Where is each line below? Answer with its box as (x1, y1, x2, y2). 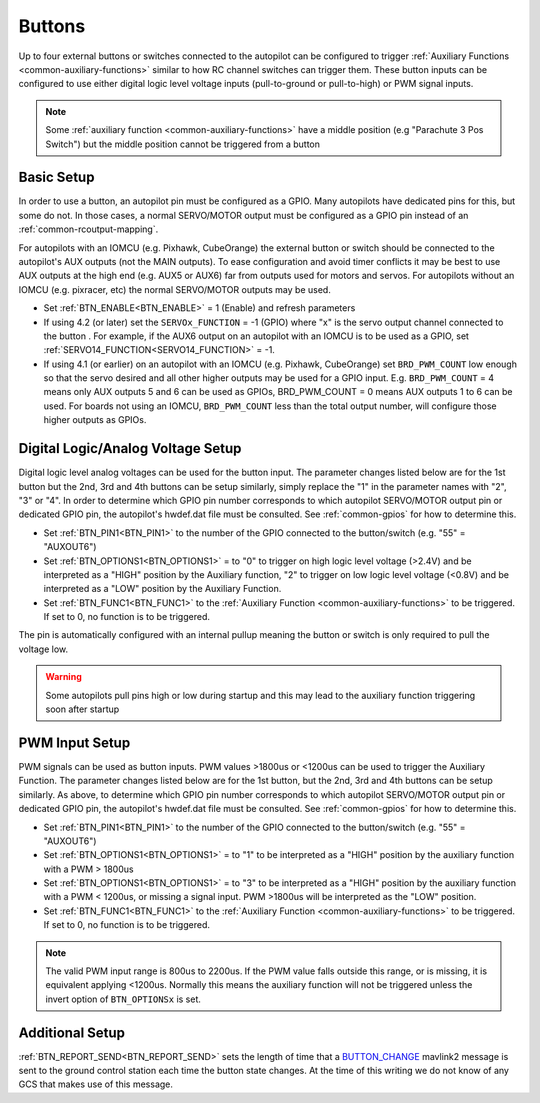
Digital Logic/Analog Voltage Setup (18, 440, 242, 457)
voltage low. (18, 643, 69, 655)
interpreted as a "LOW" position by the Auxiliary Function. (43, 583, 282, 595)
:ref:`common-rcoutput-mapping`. (18, 223, 159, 235)
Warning (45, 671, 82, 683)
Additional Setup (18, 1024, 125, 1041)
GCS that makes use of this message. (18, 1078, 174, 1090)
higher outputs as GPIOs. (43, 414, 147, 426)
